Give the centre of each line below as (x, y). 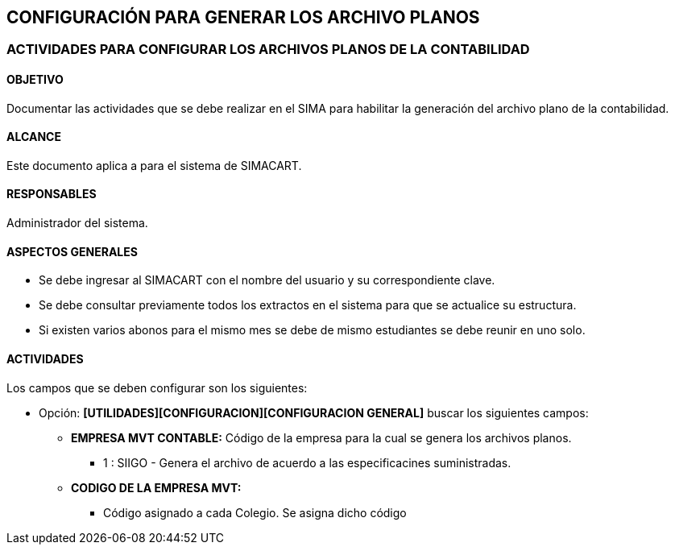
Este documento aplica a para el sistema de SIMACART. (154, 165)
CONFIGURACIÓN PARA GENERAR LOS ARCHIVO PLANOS (243, 17)
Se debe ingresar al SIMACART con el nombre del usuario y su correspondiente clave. (267, 280)
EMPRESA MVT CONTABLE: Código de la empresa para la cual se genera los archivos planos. (321, 437)
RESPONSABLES (52, 194)
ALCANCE (34, 137)
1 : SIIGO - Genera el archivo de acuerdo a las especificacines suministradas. (307, 462)
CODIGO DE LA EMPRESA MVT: (156, 487)
